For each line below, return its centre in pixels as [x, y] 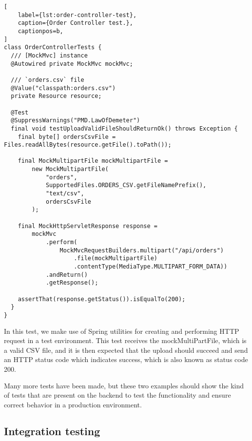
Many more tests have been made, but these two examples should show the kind [124, 385]
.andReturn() [67, 275]
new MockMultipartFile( [70, 169]
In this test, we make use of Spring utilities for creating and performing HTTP [122, 331]
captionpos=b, [40, 31]
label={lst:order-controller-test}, [77, 15]
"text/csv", [65, 194]
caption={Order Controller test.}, [75, 23]
